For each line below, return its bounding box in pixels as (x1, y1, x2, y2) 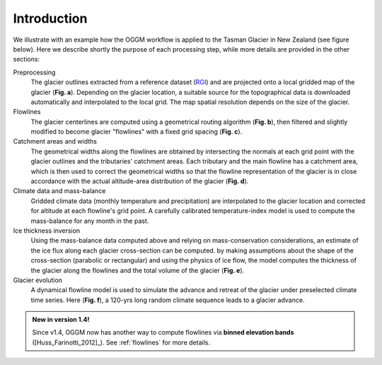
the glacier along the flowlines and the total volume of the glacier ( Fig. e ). (30, 266, 245, 274)
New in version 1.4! (32, 315, 90, 324)
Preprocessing (13, 68, 56, 76)
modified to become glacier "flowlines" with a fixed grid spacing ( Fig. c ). (30, 127, 243, 136)
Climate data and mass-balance (13, 187, 106, 195)
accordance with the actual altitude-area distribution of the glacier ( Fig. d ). (30, 177, 249, 185)
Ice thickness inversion (13, 226, 81, 235)
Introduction (13, 11, 88, 26)
